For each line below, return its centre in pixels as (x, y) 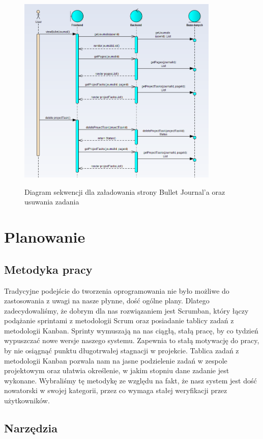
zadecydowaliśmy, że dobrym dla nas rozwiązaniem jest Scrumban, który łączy (126, 310)
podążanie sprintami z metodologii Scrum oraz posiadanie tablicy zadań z (119, 320)
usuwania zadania (52, 202)
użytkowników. (27, 401)
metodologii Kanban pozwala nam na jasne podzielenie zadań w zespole (116, 360)
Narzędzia (31, 428)
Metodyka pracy (48, 269)
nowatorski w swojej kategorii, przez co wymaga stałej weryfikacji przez (116, 390)
